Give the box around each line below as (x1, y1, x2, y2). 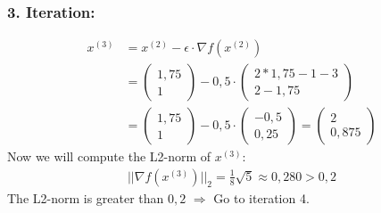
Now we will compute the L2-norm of (7, 147, 211, 166)
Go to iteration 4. (213, 188, 310, 207)
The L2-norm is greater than (7, 188, 164, 207)
